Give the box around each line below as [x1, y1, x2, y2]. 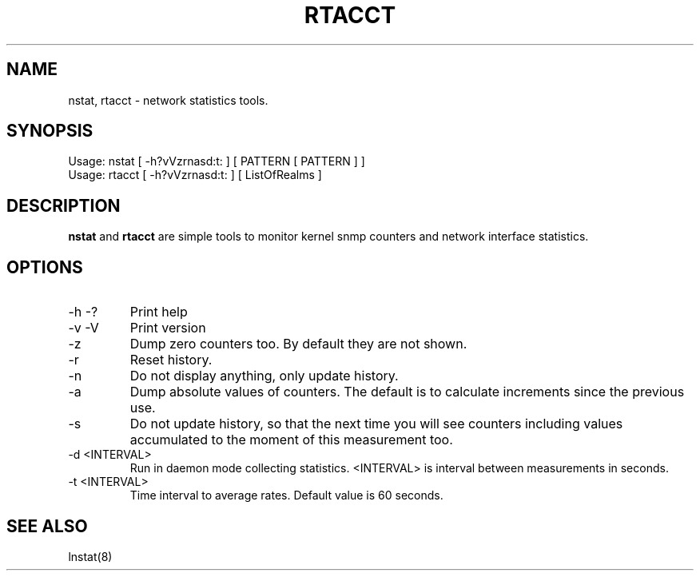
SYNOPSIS [6, 121, 93, 141]
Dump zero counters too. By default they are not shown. [129, 336, 467, 352]
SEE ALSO [6, 515, 88, 536]
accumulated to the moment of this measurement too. [129, 432, 453, 448]
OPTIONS [6, 257, 83, 277]
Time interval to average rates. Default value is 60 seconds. [129, 488, 443, 503]
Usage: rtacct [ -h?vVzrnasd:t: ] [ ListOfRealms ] [68, 168, 322, 182]
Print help [129, 304, 188, 320]
